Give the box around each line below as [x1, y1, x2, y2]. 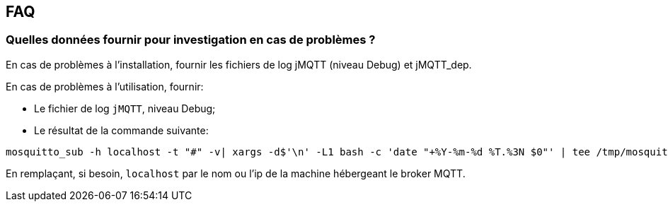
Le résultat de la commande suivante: [34, 124, 209, 136]
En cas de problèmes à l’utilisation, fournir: [6, 80, 204, 93]
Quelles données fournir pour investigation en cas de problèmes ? [6, 32, 376, 47]
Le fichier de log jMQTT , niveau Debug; [34, 102, 216, 114]
